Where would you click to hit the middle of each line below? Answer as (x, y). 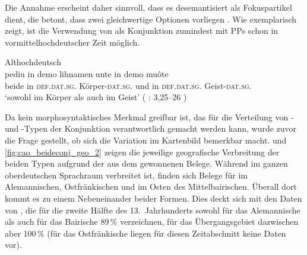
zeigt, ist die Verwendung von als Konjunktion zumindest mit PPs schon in (142, 31)
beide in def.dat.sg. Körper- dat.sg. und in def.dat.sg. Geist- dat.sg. (128, 85)
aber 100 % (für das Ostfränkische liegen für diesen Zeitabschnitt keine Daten (145, 233)
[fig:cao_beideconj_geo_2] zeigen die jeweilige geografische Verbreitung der (142, 152)
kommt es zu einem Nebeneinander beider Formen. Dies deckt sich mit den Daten (153, 198)
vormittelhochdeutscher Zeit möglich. (72, 42)
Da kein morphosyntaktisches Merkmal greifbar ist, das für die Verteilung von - (149, 117)
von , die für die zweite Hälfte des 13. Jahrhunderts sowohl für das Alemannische (153, 210)
